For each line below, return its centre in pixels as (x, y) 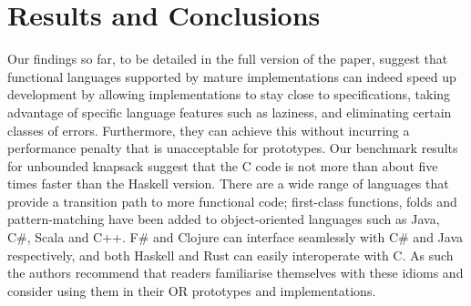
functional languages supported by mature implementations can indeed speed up (232, 76)
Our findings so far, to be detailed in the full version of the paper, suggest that (228, 59)
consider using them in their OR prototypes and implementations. (192, 290)
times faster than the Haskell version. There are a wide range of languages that (228, 184)
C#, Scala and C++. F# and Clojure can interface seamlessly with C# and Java (235, 237)
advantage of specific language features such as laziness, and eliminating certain (230, 112)
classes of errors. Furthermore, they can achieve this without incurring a (209, 130)
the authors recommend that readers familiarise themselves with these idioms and (235, 273)
